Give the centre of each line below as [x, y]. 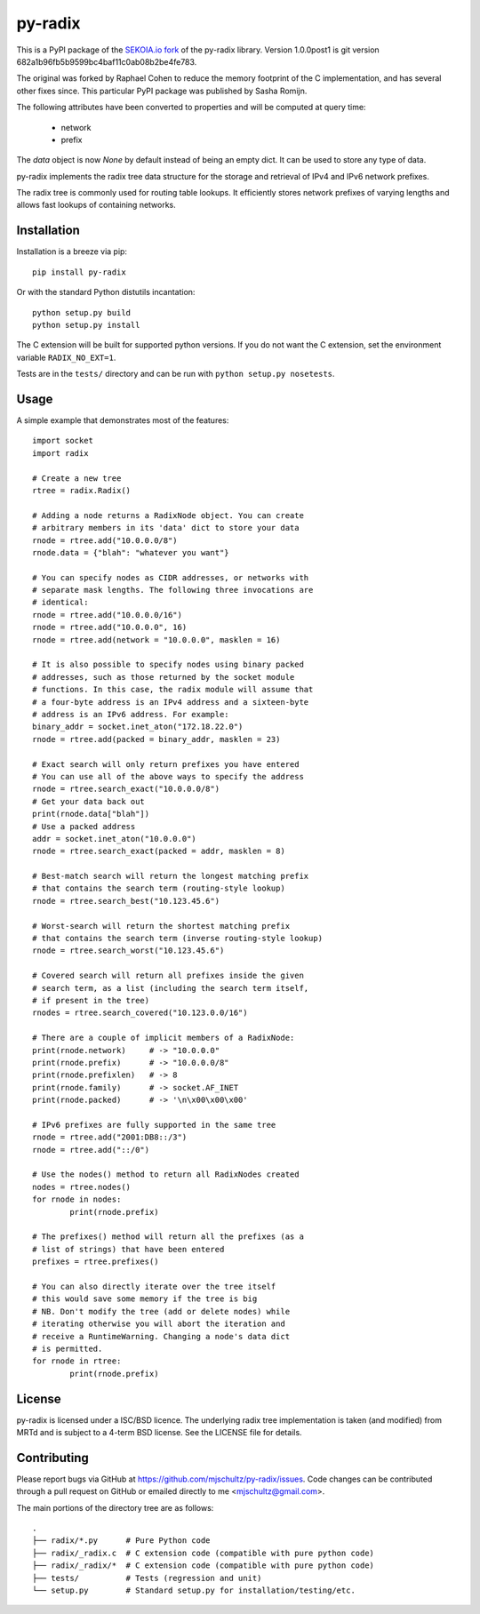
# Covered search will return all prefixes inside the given [168, 976]
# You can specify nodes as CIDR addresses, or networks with [171, 577]
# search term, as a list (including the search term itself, [171, 988]
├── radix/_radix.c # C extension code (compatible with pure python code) [204, 1553]
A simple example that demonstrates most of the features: [123, 420]
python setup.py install [86, 325]
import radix [60, 453]
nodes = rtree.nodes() [82, 1187]
